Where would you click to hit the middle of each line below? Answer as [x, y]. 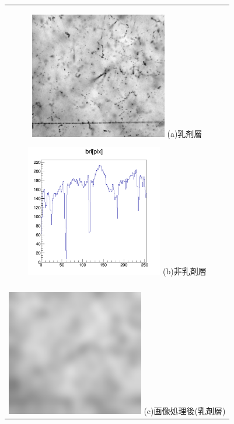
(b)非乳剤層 [185, 271]
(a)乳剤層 [185, 133]
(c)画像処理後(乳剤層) [185, 410]
